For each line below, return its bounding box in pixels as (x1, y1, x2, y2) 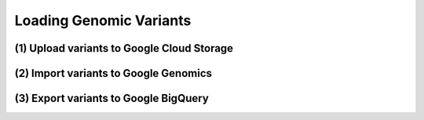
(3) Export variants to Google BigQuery (14, 92, 210, 105)
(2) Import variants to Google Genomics (14, 67, 212, 80)
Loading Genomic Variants (14, 12, 192, 29)
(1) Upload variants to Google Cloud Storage (14, 42, 234, 55)
